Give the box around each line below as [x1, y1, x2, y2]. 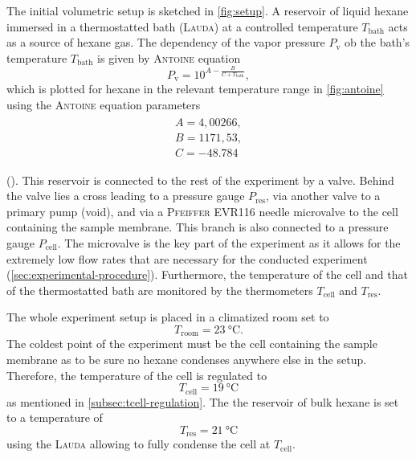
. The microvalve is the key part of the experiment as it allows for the [57, 234, 401, 251]
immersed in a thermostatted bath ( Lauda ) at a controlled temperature [6, 18, 358, 35]
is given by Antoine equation [97, 49, 241, 66]
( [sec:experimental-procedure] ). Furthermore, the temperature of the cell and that [6, 266, 408, 283]
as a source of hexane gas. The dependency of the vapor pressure [6, 34, 325, 51]
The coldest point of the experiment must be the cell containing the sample [6, 335, 377, 352]
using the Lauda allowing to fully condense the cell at [6, 436, 271, 452]
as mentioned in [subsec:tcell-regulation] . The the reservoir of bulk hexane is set [6, 393, 399, 410]
